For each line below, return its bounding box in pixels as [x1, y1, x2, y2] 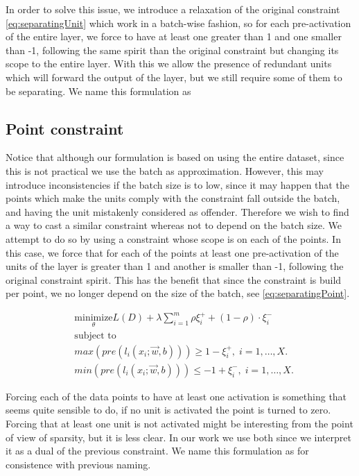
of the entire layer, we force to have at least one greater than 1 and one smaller [6, 29, 342, 44]
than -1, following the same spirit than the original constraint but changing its [6, 42, 339, 57]
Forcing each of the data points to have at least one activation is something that [6, 389, 347, 403]
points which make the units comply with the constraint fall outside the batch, [6, 191, 340, 205]
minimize [74, 313, 113, 323]
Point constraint [6, 117, 124, 139]
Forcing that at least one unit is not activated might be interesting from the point [6, 416, 353, 430]
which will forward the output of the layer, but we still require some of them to [6, 69, 342, 84]
